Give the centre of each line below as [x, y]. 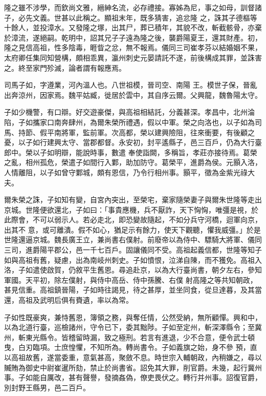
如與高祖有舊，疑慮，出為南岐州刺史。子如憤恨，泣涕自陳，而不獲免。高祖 [129, 259]
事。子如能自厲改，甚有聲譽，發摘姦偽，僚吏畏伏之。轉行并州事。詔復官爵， [133, 377]
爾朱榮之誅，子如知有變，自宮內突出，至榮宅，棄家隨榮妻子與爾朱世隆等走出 [133, 200]
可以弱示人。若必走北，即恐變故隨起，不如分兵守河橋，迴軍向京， [151, 220]
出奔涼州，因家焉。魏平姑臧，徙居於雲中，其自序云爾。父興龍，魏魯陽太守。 [133, 95]
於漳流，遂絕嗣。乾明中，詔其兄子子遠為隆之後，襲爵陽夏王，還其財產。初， [133, 37]
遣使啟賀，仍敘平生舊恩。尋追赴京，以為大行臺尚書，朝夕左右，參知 [147, 270]
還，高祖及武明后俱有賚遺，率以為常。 [69, 300]
